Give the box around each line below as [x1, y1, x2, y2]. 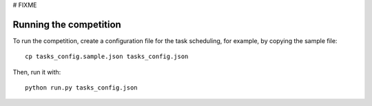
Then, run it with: [12, 68, 61, 76]
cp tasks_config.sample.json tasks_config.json [25, 53, 189, 61]
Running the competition [12, 18, 122, 30]
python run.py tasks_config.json [25, 84, 138, 92]
